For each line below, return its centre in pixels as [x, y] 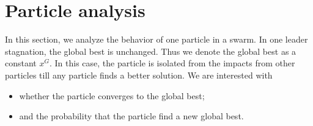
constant [21, 63]
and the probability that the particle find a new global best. [131, 116]
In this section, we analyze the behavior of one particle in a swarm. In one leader [156, 39]
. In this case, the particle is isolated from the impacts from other [172, 63]
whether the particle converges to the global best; [112, 95]
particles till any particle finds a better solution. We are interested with [139, 75]
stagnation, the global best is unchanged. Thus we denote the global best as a [151, 51]
